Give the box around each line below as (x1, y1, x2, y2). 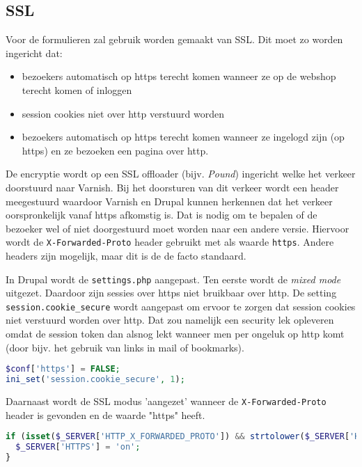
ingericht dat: (6, 45, 63, 60)
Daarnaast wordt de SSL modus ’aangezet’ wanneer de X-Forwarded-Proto (6, 394, 326, 409)
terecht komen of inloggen (22, 82, 132, 97)
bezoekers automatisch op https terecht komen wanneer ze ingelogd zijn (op (22, 129, 345, 144)
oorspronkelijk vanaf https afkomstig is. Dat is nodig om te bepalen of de (6, 207, 317, 222)
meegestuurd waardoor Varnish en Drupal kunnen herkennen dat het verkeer (6, 193, 333, 208)
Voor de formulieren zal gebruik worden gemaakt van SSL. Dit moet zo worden (6, 32, 343, 47)
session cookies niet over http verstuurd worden (22, 106, 225, 120)
